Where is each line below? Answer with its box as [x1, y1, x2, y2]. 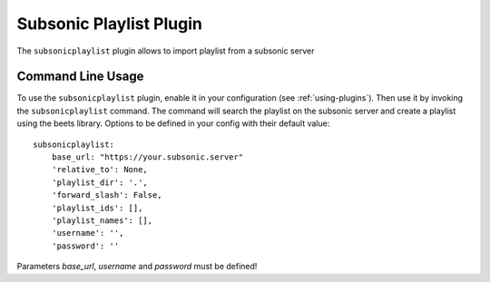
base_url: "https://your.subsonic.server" [51, 152, 244, 162]
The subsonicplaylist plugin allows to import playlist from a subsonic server [16, 45, 315, 56]
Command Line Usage [16, 69, 144, 84]
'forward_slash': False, [51, 190, 162, 200]
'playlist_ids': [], [51, 202, 143, 213]
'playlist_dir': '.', [51, 177, 149, 188]
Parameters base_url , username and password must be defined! [16, 261, 258, 272]
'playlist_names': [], [51, 215, 153, 226]
